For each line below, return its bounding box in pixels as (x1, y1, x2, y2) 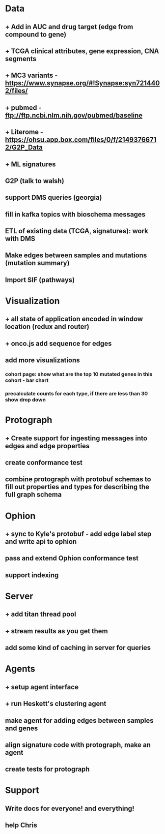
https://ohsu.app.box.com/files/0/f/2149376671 (5, 136, 157, 144)
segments (5, 55, 37, 63)
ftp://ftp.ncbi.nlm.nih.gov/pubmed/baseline (5, 111, 143, 120)
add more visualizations (5, 356, 80, 365)
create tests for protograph (5, 765, 90, 773)
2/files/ (5, 87, 28, 95)
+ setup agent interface (5, 682, 79, 691)
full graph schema (5, 491, 62, 499)
